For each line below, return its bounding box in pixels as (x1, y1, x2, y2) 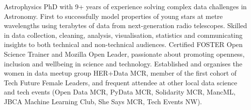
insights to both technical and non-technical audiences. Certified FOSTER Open (4, 39, 243, 49)
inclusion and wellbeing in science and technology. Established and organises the (4, 58, 242, 68)
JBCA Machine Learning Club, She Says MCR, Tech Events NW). (4, 96, 202, 106)
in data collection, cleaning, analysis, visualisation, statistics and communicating (4, 30, 243, 40)
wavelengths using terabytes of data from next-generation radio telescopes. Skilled (4, 20, 247, 31)
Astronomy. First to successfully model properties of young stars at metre (4, 11, 223, 21)
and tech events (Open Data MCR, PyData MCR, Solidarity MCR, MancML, (4, 87, 235, 97)
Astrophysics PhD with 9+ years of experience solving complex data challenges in (4, 1, 247, 11)
